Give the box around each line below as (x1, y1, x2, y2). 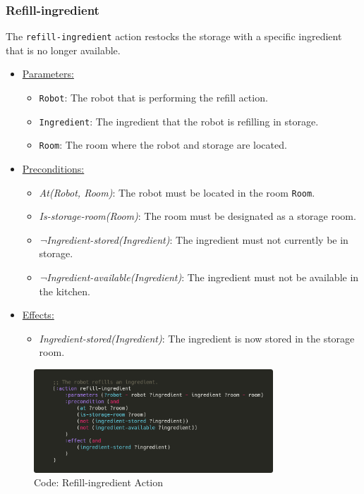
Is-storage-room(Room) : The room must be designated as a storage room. (39, 209, 356, 223)
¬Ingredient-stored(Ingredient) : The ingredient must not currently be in (39, 232, 348, 247)
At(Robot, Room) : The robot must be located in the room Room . (39, 185, 315, 199)
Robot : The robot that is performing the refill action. (39, 90, 268, 105)
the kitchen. (39, 283, 90, 298)
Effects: (22, 307, 54, 322)
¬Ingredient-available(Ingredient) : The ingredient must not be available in (39, 270, 359, 285)
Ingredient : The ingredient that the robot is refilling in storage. (39, 113, 319, 128)
